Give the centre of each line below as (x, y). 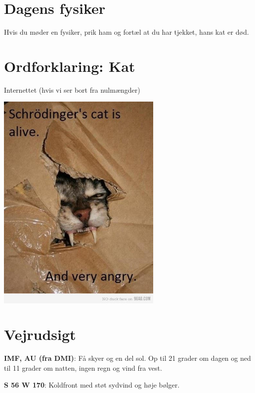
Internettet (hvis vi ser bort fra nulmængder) (72, 89)
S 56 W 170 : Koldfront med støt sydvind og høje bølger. (92, 384)
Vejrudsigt (40, 334)
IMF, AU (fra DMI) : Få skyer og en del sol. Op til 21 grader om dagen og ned (127, 358)
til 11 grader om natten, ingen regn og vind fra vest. (83, 368)
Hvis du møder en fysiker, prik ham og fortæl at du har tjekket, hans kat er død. (127, 32)
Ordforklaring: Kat (70, 66)
